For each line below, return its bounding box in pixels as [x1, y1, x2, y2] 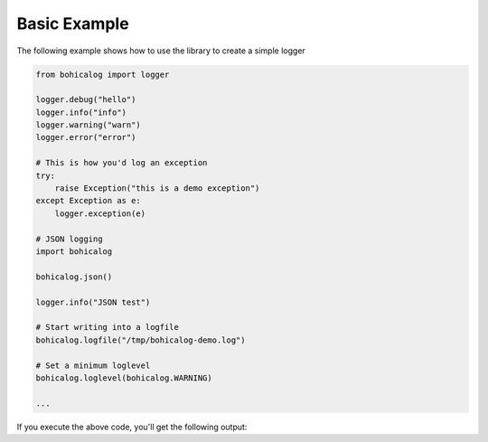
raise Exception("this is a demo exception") [54, 183, 260, 193]
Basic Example [16, 14, 130, 33]
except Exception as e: [35, 195, 142, 206]
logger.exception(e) [54, 208, 146, 219]
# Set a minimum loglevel [35, 360, 151, 371]
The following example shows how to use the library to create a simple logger [16, 45, 306, 56]
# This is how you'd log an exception [35, 158, 208, 168]
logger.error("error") [35, 132, 136, 143]
